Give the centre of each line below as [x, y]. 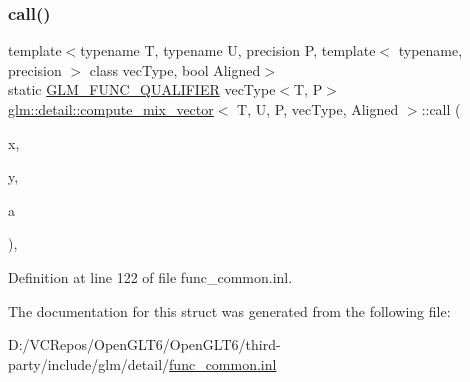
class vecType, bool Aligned [175, 69]
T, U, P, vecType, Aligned [318, 109]
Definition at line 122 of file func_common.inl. [150, 276]
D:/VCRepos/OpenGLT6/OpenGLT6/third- [144, 344]
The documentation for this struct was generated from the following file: [229, 310]
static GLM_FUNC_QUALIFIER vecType [142, 89]
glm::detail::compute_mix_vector [111, 109]
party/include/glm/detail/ [89, 363]
